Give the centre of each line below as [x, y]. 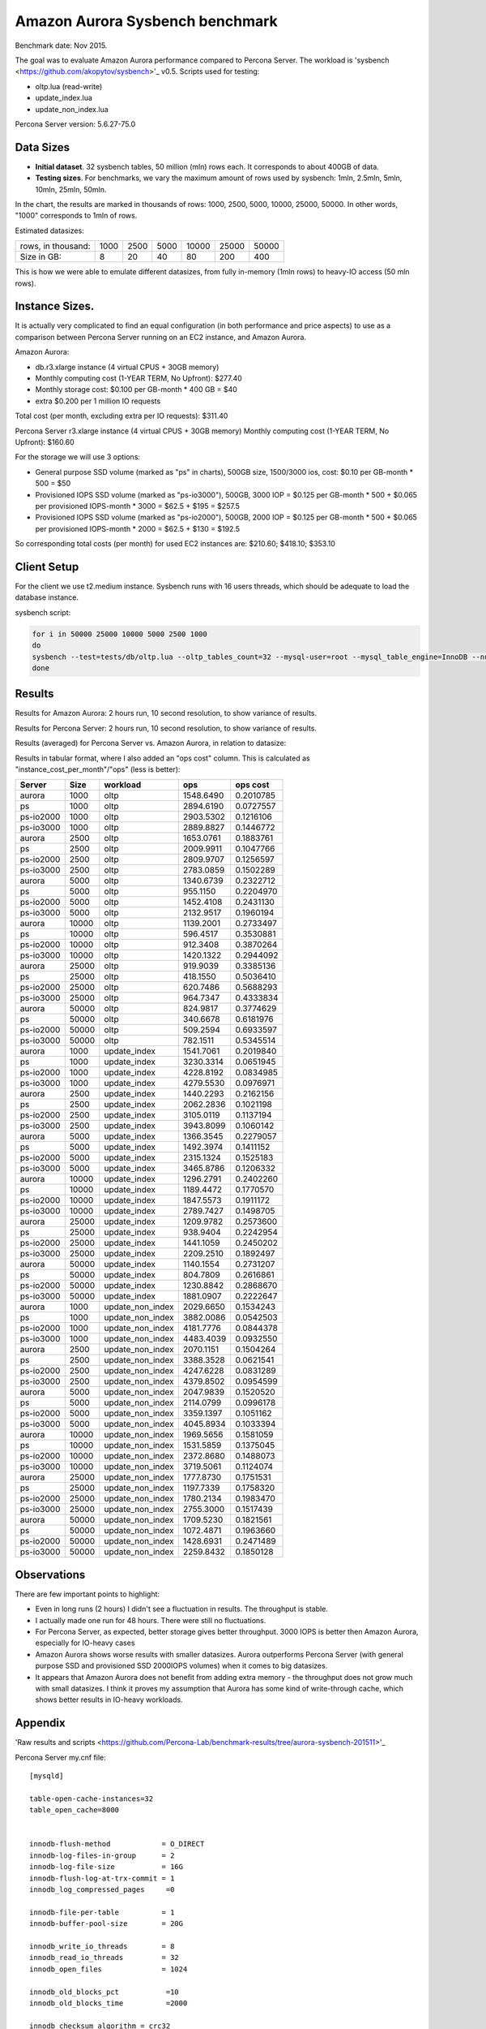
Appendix [40, 1723]
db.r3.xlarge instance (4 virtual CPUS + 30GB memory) [127, 367]
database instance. [47, 597]
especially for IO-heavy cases [85, 1643]
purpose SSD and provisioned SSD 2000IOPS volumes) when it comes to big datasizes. [181, 1666]
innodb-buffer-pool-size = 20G [107, 1924]
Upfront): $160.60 [45, 442]
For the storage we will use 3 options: [78, 457]
